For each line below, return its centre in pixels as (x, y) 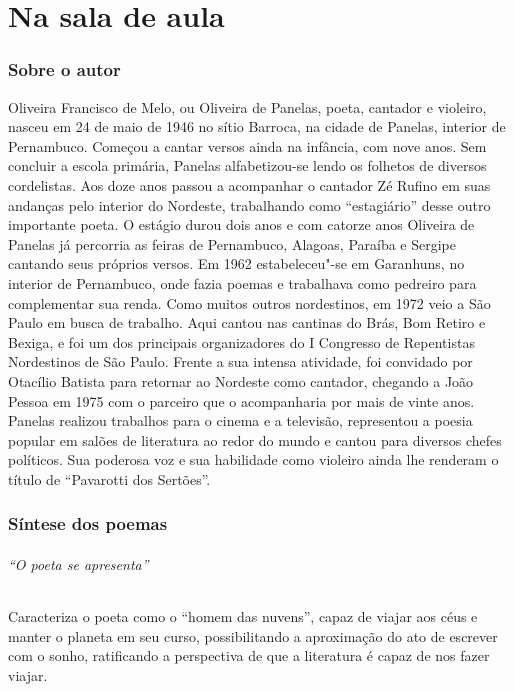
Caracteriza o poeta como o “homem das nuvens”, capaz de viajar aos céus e (243, 616)
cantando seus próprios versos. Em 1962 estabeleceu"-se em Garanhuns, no (236, 263)
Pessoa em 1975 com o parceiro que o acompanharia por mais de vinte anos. (241, 400)
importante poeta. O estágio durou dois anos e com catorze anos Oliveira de (241, 224)
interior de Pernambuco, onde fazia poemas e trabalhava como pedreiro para (242, 282)
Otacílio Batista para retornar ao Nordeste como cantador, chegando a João (241, 380)
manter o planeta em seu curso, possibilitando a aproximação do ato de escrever (253, 635)
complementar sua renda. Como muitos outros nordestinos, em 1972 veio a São (249, 302)
